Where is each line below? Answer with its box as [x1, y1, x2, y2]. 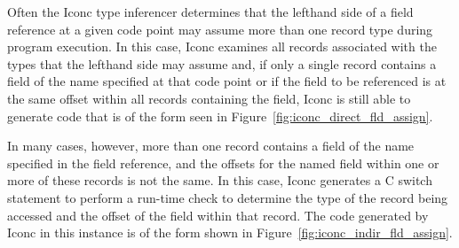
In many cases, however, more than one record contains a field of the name [7, 136, 415, 155]
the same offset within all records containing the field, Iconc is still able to [7, 89, 411, 107]
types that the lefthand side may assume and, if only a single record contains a [7, 54, 437, 73]
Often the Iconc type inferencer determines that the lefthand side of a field [7, 3, 414, 20]
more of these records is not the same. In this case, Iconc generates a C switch [7, 171, 432, 190]
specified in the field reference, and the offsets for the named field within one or [7, 153, 439, 172]
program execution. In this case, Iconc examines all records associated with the [7, 37, 437, 56]
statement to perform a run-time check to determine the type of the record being [7, 188, 448, 206]
